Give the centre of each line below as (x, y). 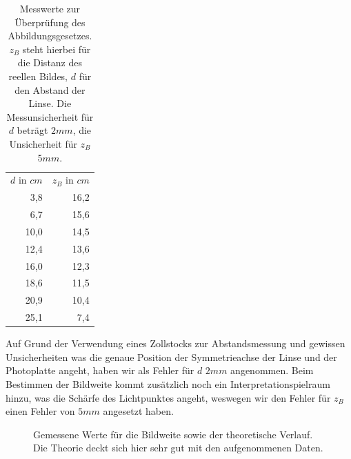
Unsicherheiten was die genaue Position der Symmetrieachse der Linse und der (171, 357)
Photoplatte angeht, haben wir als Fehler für (100, 370)
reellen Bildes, (38, 76)
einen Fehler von (40, 411)
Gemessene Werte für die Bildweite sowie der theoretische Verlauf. (173, 434)
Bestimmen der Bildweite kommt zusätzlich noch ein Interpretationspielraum (168, 384)
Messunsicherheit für (50, 116)
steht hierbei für (57, 49)
